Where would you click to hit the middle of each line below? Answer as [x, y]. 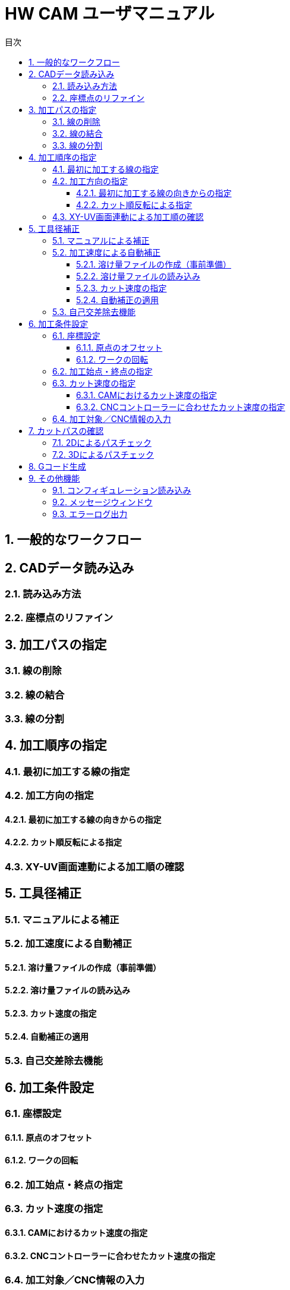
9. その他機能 [54, 478]
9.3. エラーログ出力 [90, 514]
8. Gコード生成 [57, 466]
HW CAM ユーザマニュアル [110, 14]
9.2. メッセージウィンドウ [103, 502]
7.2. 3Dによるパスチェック [103, 454]
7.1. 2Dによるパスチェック [102, 442]
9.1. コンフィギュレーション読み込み [122, 490]
